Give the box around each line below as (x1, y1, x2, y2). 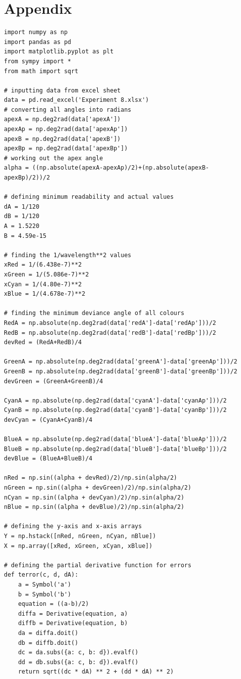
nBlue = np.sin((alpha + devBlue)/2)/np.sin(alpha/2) (4, 503, 185, 511)
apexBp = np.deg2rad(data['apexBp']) (4, 145, 128, 152)
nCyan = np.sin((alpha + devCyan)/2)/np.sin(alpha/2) (4, 494, 185, 501)
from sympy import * (4, 57, 72, 65)
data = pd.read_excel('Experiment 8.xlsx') (4, 96, 149, 104)
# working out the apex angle (4, 154, 103, 162)
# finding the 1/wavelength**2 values (4, 251, 131, 259)
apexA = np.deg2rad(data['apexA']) (4, 116, 121, 123)
